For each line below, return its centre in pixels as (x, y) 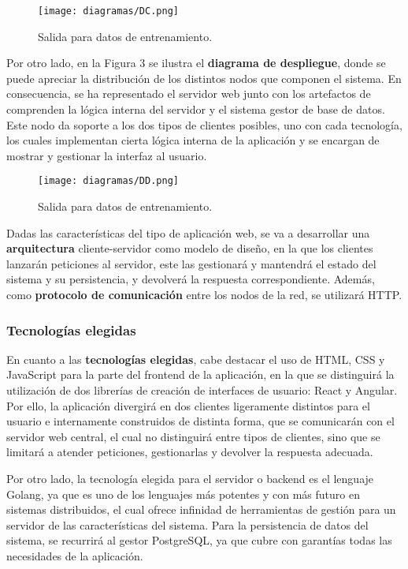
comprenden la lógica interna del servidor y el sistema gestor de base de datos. (196, 109)
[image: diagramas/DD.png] (108, 181)
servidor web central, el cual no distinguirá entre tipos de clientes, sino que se (193, 436)
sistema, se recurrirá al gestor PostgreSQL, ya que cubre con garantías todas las (199, 540)
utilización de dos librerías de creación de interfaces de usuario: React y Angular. (202, 390)
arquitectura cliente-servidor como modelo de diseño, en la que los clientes (190, 248)
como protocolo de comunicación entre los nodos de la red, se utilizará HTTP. (204, 295)
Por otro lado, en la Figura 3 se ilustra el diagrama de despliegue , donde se (196, 63)
